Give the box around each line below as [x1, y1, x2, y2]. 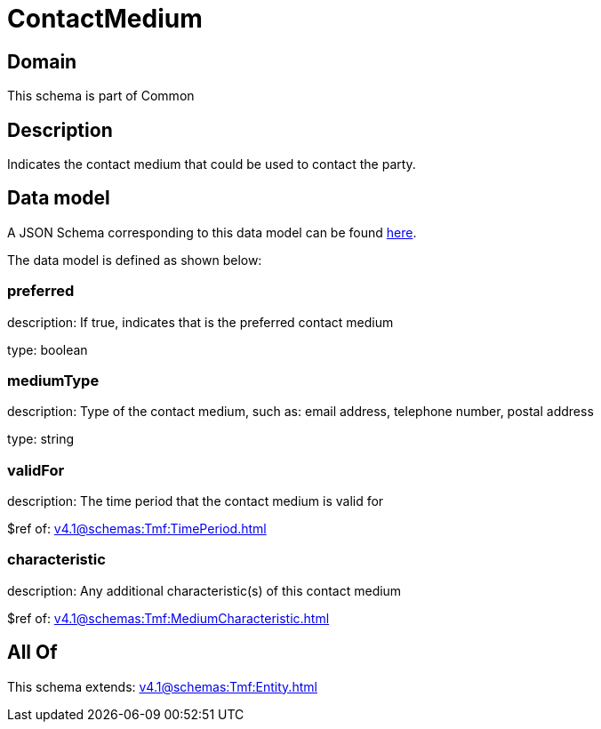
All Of [7, 641, 58, 664]
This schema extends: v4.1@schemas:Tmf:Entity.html [7, 678, 317, 694]
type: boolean [7, 341, 88, 357]
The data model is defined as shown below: [7, 252, 262, 268]
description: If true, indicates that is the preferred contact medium [7, 314, 394, 330]
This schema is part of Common [7, 88, 195, 104]
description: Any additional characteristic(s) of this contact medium [7, 582, 402, 598]
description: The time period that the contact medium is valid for [7, 493, 384, 509]
